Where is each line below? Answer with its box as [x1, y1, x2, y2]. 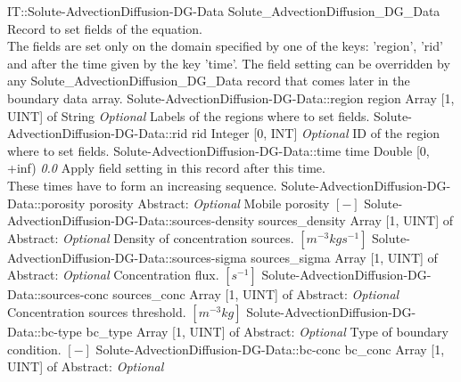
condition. [7, 339, 62, 358]
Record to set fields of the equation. [7, 19, 202, 37]
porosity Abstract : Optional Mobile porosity [89, 193, 330, 212]
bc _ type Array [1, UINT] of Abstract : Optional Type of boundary [86, 321, 449, 340]
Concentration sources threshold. [7, 302, 186, 321]
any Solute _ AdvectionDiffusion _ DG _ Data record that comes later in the [7, 71, 410, 90]
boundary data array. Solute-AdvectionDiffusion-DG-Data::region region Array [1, [7, 88, 455, 107]
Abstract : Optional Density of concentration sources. [7, 228, 294, 247]
